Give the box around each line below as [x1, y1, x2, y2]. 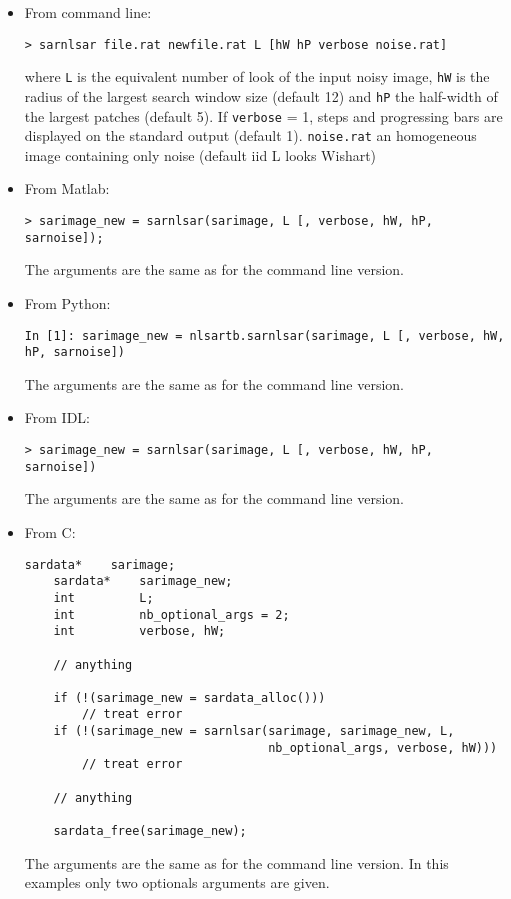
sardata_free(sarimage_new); [53, 824, 247, 839]
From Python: [24, 292, 111, 313]
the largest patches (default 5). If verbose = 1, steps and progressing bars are [24, 105, 503, 126]
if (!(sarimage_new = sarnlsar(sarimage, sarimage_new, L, [53, 724, 455, 739]
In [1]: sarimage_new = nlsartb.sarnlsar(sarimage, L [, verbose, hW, [24, 328, 505, 343]
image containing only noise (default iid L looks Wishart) [24, 144, 377, 165]
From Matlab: [24, 178, 110, 199]
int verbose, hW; [53, 624, 226, 639]
